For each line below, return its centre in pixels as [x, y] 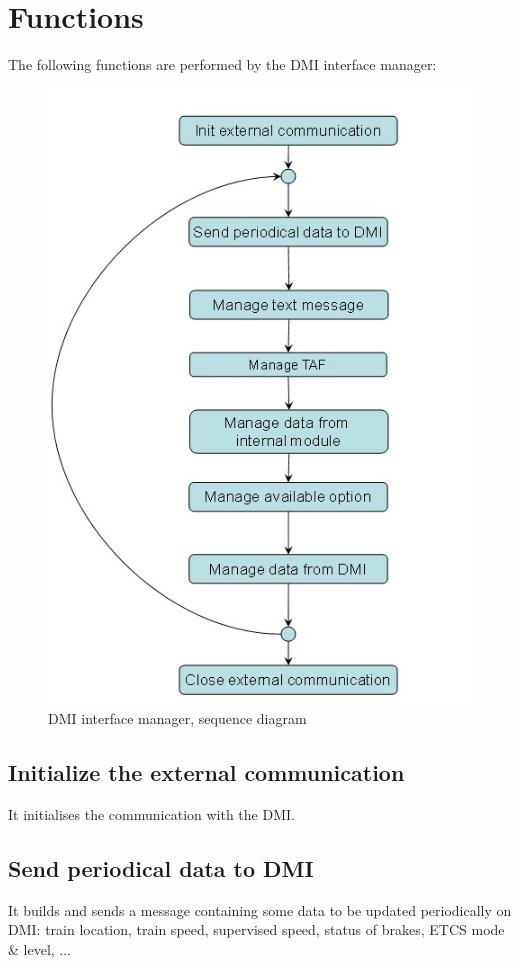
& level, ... [39, 948]
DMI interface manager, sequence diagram [177, 718]
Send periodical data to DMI [161, 867]
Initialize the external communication [206, 772]
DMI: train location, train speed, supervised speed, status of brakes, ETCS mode [256, 929]
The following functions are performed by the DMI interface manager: [222, 64]
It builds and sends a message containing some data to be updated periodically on [260, 909]
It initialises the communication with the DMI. [151, 813]
